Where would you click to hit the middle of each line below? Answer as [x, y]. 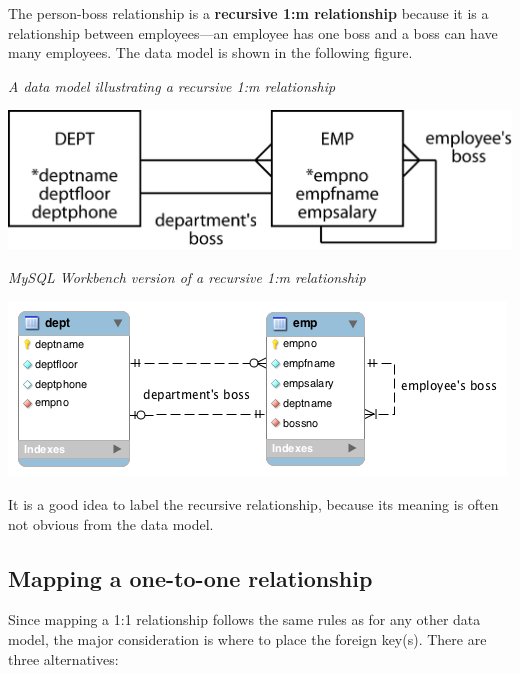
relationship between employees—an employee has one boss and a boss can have [253, 32]
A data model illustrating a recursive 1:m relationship [172, 85]
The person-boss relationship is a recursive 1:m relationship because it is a [248, 13]
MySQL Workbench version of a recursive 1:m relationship [187, 276]
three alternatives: [63, 658]
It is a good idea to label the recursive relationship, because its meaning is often [253, 504]
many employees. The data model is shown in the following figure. [210, 52]
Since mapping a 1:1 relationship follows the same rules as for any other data [244, 619]
